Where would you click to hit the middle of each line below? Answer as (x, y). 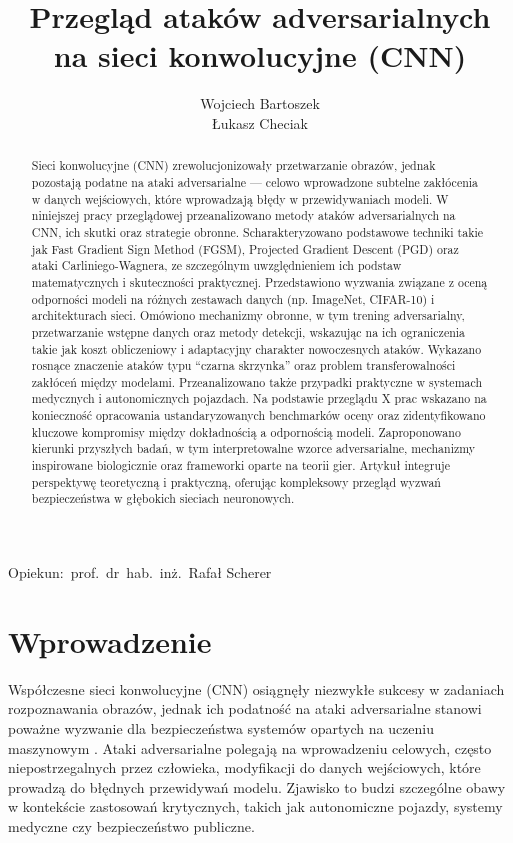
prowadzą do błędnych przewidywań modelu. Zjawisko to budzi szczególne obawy (257, 786)
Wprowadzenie (110, 640)
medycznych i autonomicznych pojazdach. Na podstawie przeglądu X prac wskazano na (259, 398)
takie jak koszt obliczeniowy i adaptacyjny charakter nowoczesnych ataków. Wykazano (256, 348)
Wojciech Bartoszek (260, 103)
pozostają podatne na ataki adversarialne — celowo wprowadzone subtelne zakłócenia (255, 181)
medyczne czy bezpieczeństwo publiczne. (131, 825)
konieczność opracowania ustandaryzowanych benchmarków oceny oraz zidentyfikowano (258, 415)
